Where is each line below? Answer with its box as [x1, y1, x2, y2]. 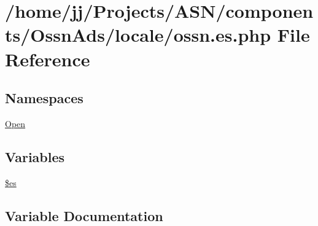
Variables [5, 147, 65, 166]
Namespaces [5, 88, 83, 107]
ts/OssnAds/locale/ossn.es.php [5, 22, 271, 47]
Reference [5, 46, 90, 71]
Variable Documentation [5, 206, 163, 225]
